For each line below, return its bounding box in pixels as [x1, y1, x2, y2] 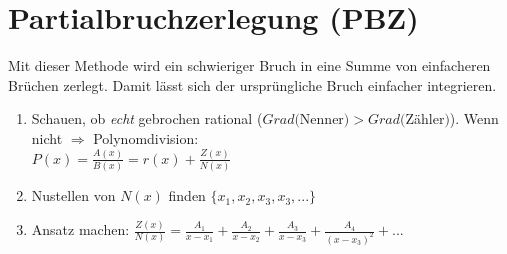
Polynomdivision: [93, 127, 199, 148]
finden [168, 185, 206, 206]
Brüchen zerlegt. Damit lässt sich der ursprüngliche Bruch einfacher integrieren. [8, 74, 497, 95]
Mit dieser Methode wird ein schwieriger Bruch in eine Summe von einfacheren [8, 55, 491, 76]
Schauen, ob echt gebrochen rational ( [31, 108, 263, 129]
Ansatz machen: [31, 219, 130, 240]
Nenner [299, 108, 344, 129]
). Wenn [449, 108, 499, 129]
